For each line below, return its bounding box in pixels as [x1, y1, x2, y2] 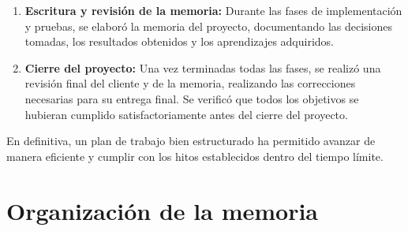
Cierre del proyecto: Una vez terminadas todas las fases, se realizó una [24, 59, 381, 76]
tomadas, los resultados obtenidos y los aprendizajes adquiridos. [24, 33, 334, 50]
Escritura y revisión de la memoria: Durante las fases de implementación [24, 2, 402, 18]
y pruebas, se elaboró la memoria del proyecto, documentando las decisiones [24, 17, 393, 34]
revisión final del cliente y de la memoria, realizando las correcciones [24, 75, 356, 91]
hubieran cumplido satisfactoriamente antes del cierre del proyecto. [24, 106, 348, 122]
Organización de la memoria [6, 194, 318, 226]
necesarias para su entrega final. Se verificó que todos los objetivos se [24, 90, 359, 106]
